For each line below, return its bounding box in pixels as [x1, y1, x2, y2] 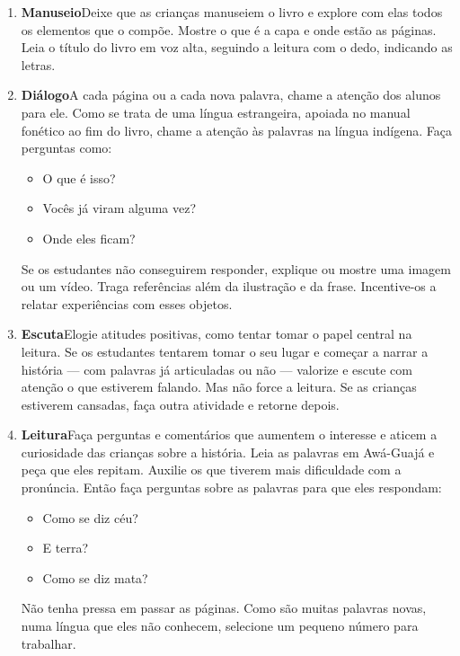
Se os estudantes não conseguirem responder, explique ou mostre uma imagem [21, 259, 451, 278]
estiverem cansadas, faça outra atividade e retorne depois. [21, 394, 340, 413]
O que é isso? [42, 168, 116, 187]
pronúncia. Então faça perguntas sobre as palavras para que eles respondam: [21, 478, 442, 497]
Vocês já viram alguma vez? [42, 199, 197, 217]
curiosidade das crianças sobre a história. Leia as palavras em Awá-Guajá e [21, 442, 435, 461]
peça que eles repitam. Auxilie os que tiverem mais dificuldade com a [21, 460, 402, 479]
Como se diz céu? [42, 508, 138, 527]
